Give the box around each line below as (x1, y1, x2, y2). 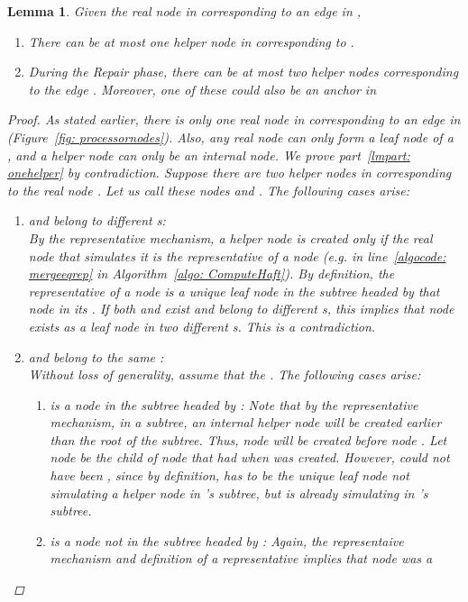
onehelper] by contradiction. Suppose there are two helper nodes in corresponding (7, 163, 452, 182)
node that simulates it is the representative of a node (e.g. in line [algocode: (28, 246, 446, 265)
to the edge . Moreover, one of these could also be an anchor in (28, 79, 377, 98)
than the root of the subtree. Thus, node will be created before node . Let (50, 430, 447, 449)
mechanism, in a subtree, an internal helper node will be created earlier (50, 413, 442, 432)
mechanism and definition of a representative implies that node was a (50, 549, 433, 568)
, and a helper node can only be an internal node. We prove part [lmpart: (7, 145, 410, 164)
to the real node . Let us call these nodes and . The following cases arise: (7, 180, 410, 199)
